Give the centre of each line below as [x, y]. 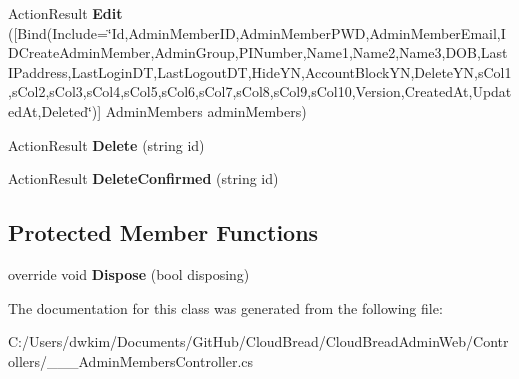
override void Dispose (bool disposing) [129, 273]
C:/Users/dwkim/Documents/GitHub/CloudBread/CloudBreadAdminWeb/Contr [258, 341]
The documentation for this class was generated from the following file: [225, 307]
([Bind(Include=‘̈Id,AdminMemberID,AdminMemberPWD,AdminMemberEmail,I [257, 32]
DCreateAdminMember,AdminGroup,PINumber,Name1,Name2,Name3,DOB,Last [258, 52]
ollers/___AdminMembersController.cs [130, 360]
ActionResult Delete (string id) [106, 144]
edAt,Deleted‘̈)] [55, 110]
